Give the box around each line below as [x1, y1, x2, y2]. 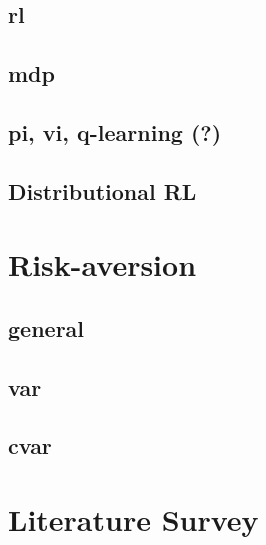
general [8, 312, 85, 343]
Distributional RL [8, 175, 197, 206]
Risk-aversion [8, 244, 197, 285]
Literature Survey [8, 499, 259, 540]
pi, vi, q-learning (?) [8, 116, 222, 147]
